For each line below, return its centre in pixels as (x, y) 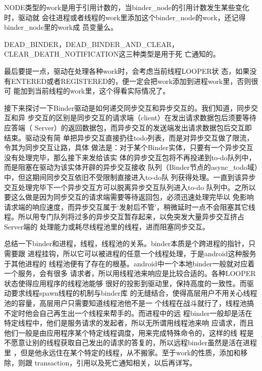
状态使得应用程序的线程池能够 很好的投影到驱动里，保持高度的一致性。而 (125, 283)
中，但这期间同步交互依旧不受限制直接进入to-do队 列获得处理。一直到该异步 (130, 177)
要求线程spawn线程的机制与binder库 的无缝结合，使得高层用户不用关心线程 (134, 293)
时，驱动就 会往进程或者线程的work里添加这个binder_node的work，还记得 (125, 17)
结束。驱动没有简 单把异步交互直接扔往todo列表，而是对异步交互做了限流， (129, 137)
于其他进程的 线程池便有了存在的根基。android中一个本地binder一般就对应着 (129, 263)
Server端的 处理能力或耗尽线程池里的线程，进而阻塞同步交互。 (107, 226)
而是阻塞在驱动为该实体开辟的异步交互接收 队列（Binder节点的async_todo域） (131, 167)
